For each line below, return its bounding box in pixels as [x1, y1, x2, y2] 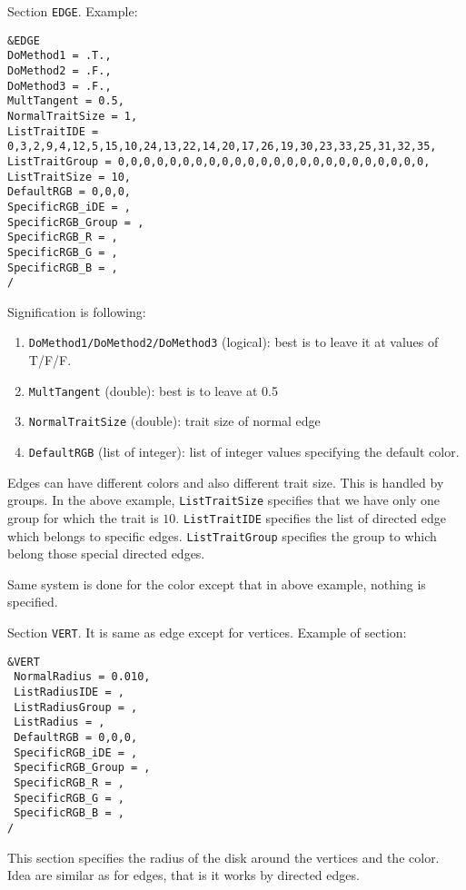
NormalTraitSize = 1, [7, 109, 138, 123]
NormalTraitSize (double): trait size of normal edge [28, 411, 321, 430]
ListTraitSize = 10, [7, 170, 132, 183]
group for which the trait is [7, 508, 159, 527]
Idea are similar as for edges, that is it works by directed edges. [7, 865, 360, 885]
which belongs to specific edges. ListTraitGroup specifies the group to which [7, 526, 437, 545]
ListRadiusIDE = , [14, 685, 124, 698]
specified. [7, 592, 58, 611]
